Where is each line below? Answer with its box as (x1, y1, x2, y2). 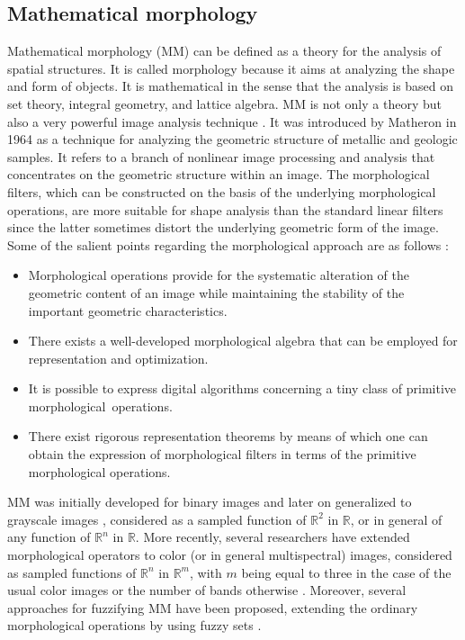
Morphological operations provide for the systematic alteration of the (28, 266, 409, 284)
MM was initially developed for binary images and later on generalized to (7, 492, 412, 511)
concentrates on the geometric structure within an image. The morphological (7, 165, 430, 184)
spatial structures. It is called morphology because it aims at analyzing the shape (7, 59, 455, 77)
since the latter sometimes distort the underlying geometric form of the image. (7, 218, 439, 237)
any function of (7, 527, 91, 546)
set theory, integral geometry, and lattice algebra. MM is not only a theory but (7, 94, 442, 113)
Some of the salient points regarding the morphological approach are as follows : (7, 235, 449, 254)
